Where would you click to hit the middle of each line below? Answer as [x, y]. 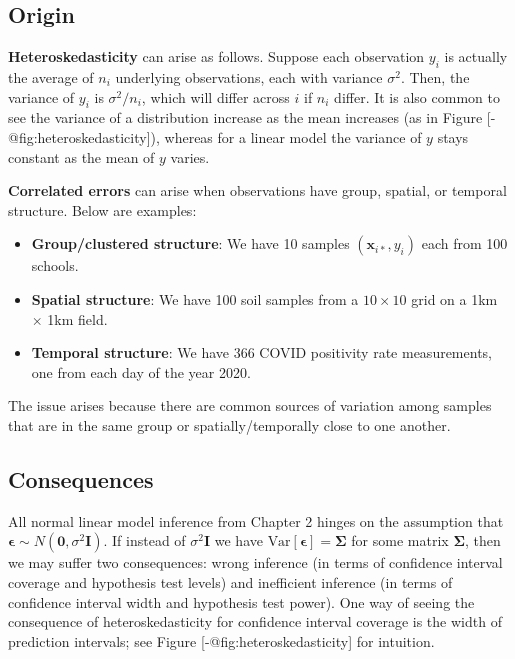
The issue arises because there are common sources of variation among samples [250, 405]
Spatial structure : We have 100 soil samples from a [195, 298]
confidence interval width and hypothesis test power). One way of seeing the [241, 601]
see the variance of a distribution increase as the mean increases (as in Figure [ [249, 117]
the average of [51, 77]
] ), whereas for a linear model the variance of [284, 136]
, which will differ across [215, 96]
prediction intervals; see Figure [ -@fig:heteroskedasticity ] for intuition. [221, 640]
